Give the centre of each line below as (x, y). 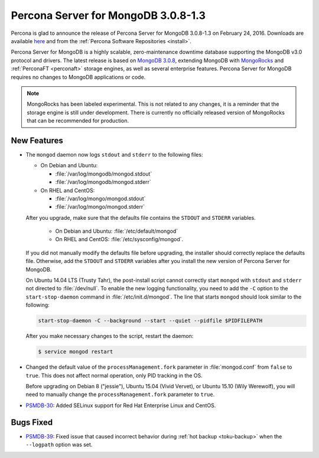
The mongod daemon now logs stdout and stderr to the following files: (114, 154)
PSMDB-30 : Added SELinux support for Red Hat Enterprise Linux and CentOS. (121, 405)
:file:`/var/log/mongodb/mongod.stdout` (104, 174)
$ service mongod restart (76, 352)
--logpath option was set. (59, 445)
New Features (37, 140)
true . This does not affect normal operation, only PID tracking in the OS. (114, 375)
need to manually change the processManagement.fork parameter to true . (120, 394)
